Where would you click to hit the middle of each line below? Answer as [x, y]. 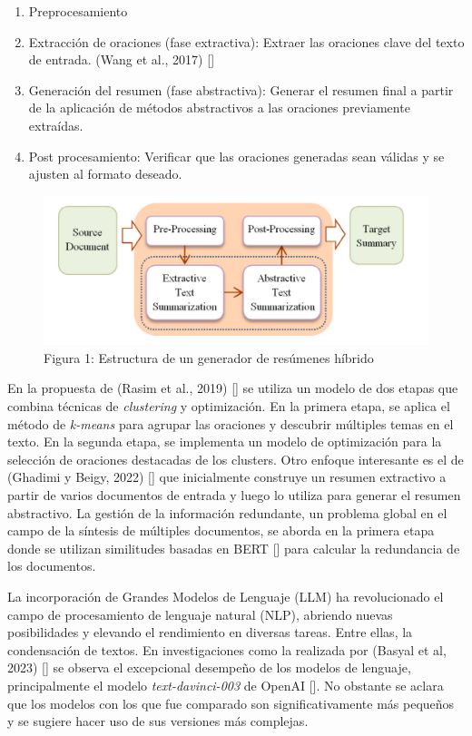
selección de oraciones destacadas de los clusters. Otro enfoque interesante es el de [236, 459]
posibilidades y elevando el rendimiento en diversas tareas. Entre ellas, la [210, 632]
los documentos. [52, 566]
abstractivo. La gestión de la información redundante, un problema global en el [227, 512]
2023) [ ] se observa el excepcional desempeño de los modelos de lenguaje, [209, 667]
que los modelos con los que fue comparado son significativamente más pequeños [231, 703]
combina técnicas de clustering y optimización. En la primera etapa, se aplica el [229, 406]
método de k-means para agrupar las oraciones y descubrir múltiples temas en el [231, 423]
